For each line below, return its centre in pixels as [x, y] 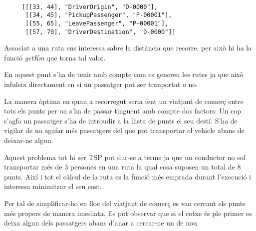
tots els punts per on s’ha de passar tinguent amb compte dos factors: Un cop [123, 111]
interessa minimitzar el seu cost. [53, 186]
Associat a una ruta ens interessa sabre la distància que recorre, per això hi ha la [128, 48]
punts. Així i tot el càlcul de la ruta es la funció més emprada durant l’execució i [128, 176]
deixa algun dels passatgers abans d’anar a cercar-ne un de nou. [102, 223]
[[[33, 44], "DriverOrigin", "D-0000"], [90, 7]
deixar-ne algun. [29, 140]
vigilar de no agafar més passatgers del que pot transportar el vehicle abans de [124, 130]
